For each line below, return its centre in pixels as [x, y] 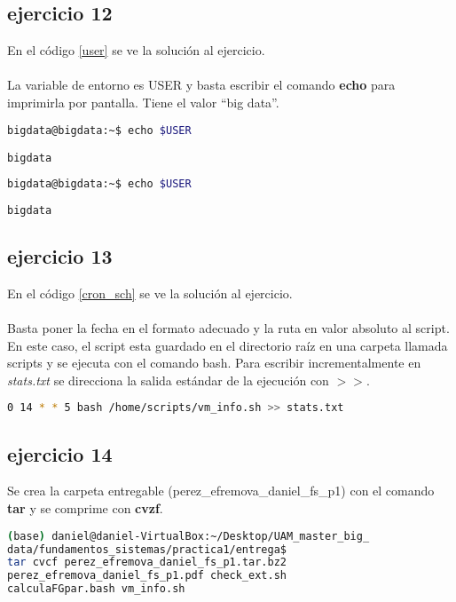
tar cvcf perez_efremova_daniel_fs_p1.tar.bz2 [147, 562]
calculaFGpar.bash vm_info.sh [96, 589]
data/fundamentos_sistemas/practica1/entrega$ [147, 549]
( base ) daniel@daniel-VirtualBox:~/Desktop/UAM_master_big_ [189, 536]
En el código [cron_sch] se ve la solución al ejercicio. [150, 293]
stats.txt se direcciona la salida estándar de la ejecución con [168, 380]
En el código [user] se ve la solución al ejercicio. [136, 50]
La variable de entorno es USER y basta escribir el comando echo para [201, 85]
